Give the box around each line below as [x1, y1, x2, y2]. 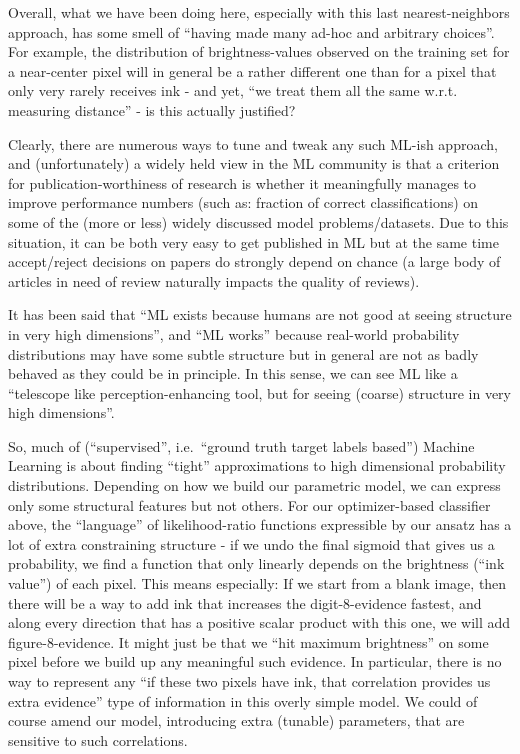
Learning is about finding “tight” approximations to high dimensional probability [8, 455, 506, 476]
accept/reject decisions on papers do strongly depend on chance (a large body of [8, 251, 501, 272]
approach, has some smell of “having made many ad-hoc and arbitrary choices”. [8, 21, 495, 42]
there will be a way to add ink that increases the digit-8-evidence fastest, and [8, 592, 482, 613]
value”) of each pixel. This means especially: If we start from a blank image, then [8, 573, 507, 594]
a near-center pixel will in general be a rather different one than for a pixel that [8, 60, 497, 81]
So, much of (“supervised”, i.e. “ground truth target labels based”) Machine [8, 435, 475, 456]
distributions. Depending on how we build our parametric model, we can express [8, 475, 501, 496]
